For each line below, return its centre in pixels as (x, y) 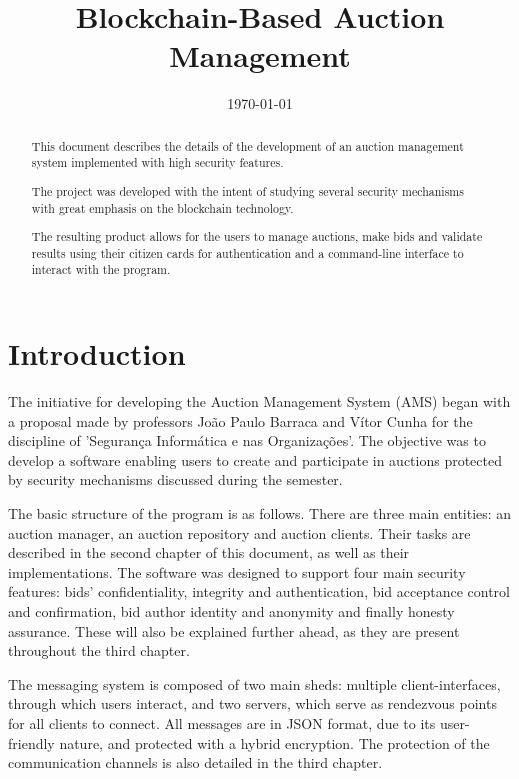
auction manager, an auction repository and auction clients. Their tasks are (239, 532)
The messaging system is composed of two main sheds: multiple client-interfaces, (254, 683)
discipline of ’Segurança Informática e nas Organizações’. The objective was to (247, 440)
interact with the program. (101, 269)
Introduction (97, 353)
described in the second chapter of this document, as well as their (209, 552)
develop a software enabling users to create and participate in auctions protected (255, 459)
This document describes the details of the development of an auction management (247, 145)
